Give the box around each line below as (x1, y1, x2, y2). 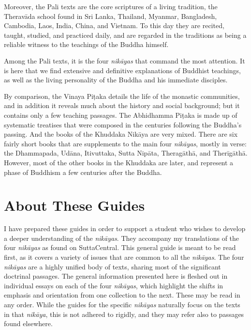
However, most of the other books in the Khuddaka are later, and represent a (4, 157, 234, 167)
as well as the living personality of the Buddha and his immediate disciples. (4, 75, 228, 85)
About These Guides (4, 195, 145, 215)
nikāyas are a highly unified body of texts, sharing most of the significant (4, 261, 221, 271)
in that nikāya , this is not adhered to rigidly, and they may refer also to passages (4, 309, 244, 319)
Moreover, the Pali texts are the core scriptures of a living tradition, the (4, 1, 218, 11)
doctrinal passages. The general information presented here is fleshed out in (4, 271, 228, 281)
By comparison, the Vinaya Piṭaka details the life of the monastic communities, (4, 91, 240, 101)
